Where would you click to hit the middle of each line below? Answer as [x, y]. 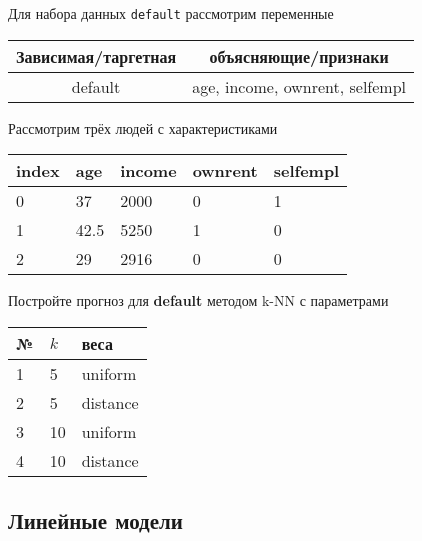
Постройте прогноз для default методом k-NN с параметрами [198, 300]
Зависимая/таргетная [96, 56]
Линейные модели [95, 520]
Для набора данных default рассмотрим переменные [171, 13]
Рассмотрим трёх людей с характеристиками [143, 127]
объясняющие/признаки [299, 56]
